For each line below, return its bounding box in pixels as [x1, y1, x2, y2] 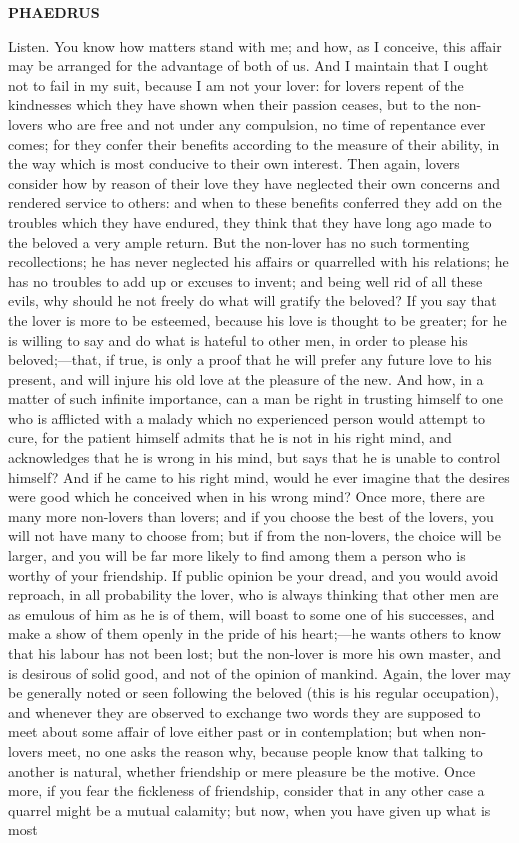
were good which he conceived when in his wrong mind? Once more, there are [8, 486, 485, 507]
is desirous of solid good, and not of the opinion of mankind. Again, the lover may [8, 662, 511, 683]
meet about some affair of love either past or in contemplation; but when [8, 721, 455, 742]
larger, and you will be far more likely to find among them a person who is [8, 545, 466, 566]
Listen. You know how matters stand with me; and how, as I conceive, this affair [8, 35, 502, 56]
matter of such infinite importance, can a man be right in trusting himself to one [8, 388, 504, 409]
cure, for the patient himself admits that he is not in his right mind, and [8, 427, 452, 448]
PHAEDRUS [8, 2, 100, 22]
